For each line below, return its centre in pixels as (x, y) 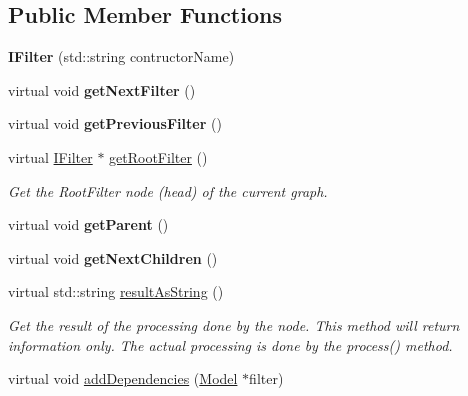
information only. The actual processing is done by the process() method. (230, 344)
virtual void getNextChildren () (113, 257)
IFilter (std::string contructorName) (121, 56)
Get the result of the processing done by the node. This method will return (234, 324)
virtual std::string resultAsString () (116, 291)
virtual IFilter (50, 156)
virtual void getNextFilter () (102, 89)
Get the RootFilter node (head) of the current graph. (168, 190)
